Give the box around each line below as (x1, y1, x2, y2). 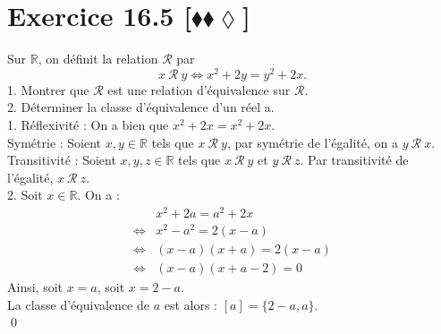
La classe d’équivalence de (7, 295, 149, 313)
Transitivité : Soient (7, 150, 116, 169)
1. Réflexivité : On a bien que (7, 115, 169, 133)
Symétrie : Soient (7, 133, 102, 151)
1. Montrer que (7, 80, 89, 98)
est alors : (164, 295, 218, 313)
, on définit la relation (38, 49, 158, 68)
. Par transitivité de (300, 150, 409, 169)
